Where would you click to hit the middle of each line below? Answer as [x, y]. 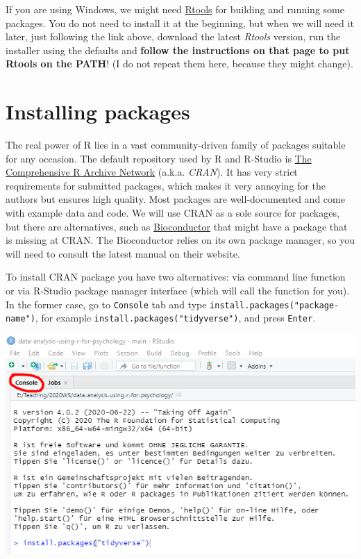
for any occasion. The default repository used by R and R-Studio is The [159, 158]
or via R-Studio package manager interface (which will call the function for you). [178, 291]
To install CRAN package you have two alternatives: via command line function [176, 277]
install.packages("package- [275, 305]
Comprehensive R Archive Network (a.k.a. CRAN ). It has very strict [152, 172]
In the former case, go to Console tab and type [106, 304]
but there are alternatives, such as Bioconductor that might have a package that [177, 226]
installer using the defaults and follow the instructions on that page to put [178, 50]
